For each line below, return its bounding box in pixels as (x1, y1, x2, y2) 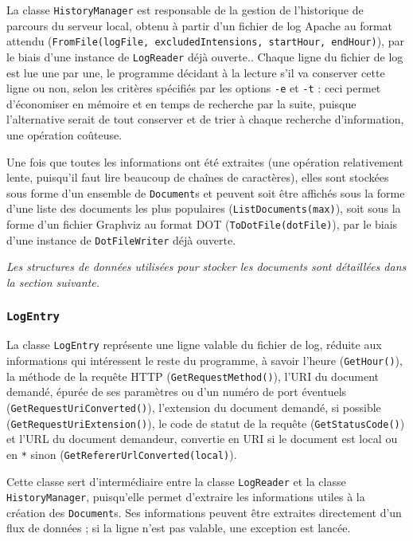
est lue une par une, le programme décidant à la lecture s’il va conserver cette (6, 64, 385, 80)
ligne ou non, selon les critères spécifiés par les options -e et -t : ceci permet (6, 80, 381, 96)
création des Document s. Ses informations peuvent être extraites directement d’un (6, 504, 402, 520)
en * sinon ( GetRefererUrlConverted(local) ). (6, 445, 237, 462)
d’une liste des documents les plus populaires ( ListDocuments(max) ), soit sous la (6, 200, 401, 217)
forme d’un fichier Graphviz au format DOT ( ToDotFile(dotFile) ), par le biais (6, 216, 398, 233)
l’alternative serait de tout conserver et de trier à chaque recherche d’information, (6, 111, 404, 127)
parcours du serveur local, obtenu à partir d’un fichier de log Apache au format (6, 17, 393, 33)
